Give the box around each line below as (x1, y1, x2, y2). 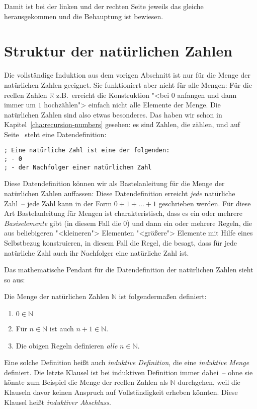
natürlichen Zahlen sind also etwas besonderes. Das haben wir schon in (4, 109, 222, 120)
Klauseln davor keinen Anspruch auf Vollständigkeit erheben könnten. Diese (4, 386, 238, 397)
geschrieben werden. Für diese (158, 198, 251, 208)
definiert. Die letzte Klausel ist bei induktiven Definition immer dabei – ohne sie (4, 367, 253, 377)
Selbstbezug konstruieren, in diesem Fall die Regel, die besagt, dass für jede (4, 238, 237, 248)
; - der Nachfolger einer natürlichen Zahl (4, 163, 152, 171)
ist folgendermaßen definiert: (119, 291, 207, 302)
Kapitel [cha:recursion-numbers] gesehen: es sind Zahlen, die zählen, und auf (4, 119, 240, 130)
